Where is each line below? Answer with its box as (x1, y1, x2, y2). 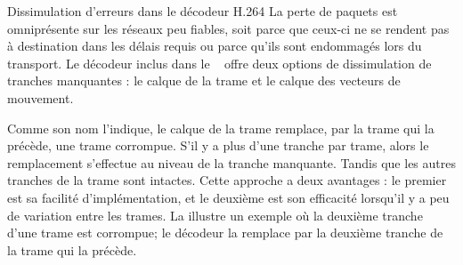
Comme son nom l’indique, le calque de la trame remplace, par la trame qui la (7, 118, 435, 137)
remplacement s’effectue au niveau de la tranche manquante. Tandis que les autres (7, 153, 456, 172)
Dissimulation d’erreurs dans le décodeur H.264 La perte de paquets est (7, 2, 398, 20)
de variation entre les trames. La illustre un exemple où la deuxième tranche (7, 205, 423, 224)
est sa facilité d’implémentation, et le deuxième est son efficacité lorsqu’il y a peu (7, 188, 450, 206)
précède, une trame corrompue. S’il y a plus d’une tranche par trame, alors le (7, 136, 429, 155)
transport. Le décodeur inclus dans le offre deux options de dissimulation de (7, 53, 432, 72)
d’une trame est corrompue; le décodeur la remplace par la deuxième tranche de (7, 223, 443, 242)
